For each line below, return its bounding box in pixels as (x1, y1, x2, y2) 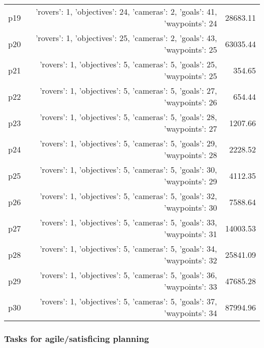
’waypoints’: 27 (164, 123, 217, 134)
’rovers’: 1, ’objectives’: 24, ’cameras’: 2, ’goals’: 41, (36, 6, 217, 17)
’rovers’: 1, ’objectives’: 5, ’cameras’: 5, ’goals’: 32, (40, 190, 217, 202)
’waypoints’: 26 (164, 96, 217, 108)
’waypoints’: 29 (164, 175, 217, 187)
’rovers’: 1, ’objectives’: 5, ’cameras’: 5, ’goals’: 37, (40, 295, 217, 307)
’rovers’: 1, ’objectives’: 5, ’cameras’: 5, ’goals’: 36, (40, 269, 217, 281)
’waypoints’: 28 (164, 149, 217, 161)
